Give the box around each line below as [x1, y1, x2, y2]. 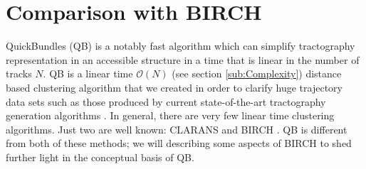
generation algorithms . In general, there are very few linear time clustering [6, 108, 335, 123]
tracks [6, 66, 32, 81]
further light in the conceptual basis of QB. [6, 149, 194, 164]
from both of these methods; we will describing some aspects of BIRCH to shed [6, 136, 352, 151]
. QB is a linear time [43, 66, 133, 81]
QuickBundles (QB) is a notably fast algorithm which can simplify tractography [6, 38, 355, 53]
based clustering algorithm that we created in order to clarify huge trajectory [6, 80, 343, 94]
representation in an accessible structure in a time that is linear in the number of [6, 52, 360, 67]
